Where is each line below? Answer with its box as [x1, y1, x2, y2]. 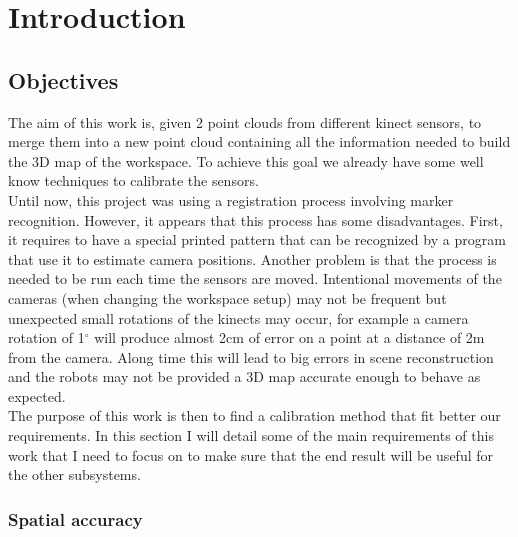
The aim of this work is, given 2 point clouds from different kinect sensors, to [8, 111, 482, 132]
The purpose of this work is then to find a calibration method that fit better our [8, 405, 501, 426]
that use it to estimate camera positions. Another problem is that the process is [8, 248, 497, 269]
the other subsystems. [8, 464, 141, 485]
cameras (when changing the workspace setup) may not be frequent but [8, 287, 447, 308]
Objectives [8, 64, 119, 95]
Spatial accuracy [8, 506, 143, 531]
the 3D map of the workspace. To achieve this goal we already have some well [8, 150, 484, 171]
